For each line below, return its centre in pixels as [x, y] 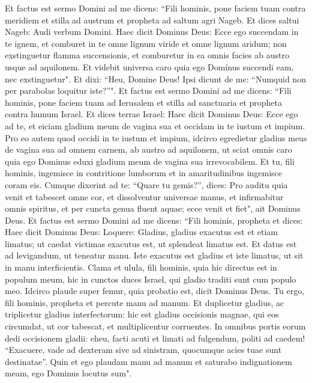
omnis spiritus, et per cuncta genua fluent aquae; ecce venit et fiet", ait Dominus [153, 208]
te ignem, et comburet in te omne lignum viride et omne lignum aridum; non [146, 43]
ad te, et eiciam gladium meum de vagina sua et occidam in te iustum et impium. [155, 125]
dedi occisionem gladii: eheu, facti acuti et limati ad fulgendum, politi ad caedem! [155, 338]
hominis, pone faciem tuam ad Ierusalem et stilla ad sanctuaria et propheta [144, 102]
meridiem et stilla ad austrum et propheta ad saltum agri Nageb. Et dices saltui [152, 20]
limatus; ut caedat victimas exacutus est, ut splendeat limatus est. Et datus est [151, 243]
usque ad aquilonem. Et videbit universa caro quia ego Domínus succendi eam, [149, 66]
